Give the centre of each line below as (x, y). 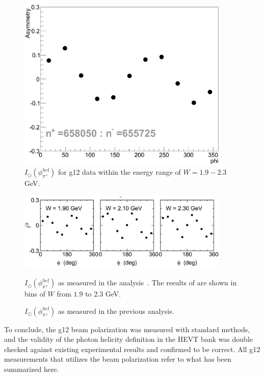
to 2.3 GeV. (103, 294)
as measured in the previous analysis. (116, 311)
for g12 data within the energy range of (120, 172)
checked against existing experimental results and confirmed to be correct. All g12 (132, 349)
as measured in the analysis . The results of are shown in (148, 283)
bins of (35, 294)
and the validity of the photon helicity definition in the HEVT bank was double (128, 339)
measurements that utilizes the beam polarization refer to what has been (118, 359)
